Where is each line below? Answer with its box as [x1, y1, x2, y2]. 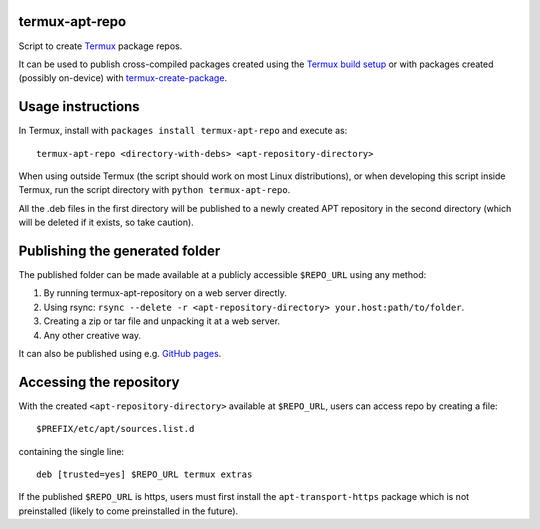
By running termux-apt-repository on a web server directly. [43, 287, 287, 299]
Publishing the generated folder [18, 242, 221, 259]
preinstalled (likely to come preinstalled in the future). [18, 505, 239, 517]
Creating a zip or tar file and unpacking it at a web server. [43, 315, 280, 327]
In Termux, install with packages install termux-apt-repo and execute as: [18, 125, 348, 137]
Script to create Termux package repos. [18, 40, 183, 52]
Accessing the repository [18, 373, 180, 390]
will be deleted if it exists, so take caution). [18, 216, 194, 229]
